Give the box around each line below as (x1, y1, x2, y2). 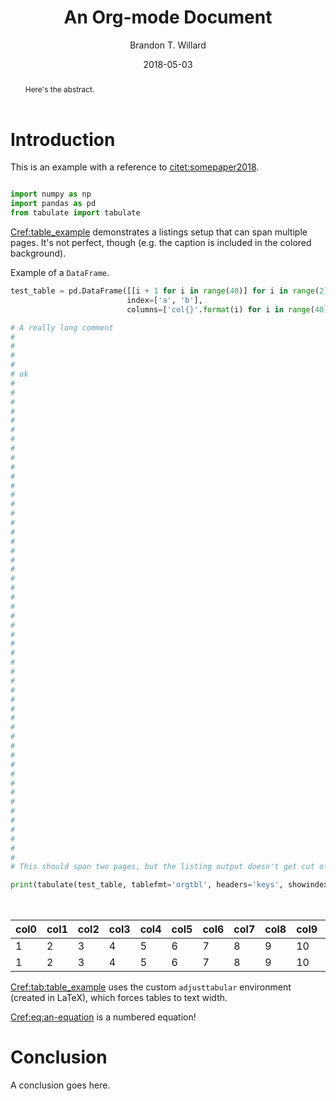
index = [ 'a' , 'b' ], (126, 295, 203, 305)
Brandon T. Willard (129, 39, 207, 51)
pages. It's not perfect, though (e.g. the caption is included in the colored (10, 237, 312, 249)
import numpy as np (10, 189, 92, 200)
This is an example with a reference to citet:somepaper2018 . (10, 161, 260, 173)
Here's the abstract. (24, 84, 95, 95)
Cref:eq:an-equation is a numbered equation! (10, 1011, 197, 1023)
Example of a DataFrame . (10, 267, 110, 279)
